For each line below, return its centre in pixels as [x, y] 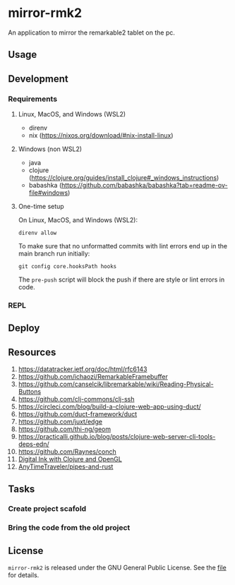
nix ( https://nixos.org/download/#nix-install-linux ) [101, 135]
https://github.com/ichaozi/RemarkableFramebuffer [93, 377]
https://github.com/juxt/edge [60, 422]
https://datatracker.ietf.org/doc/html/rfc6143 [83, 369]
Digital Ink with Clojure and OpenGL [70, 459]
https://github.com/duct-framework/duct [78, 414]
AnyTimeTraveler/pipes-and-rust [66, 466]
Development [38, 79]
